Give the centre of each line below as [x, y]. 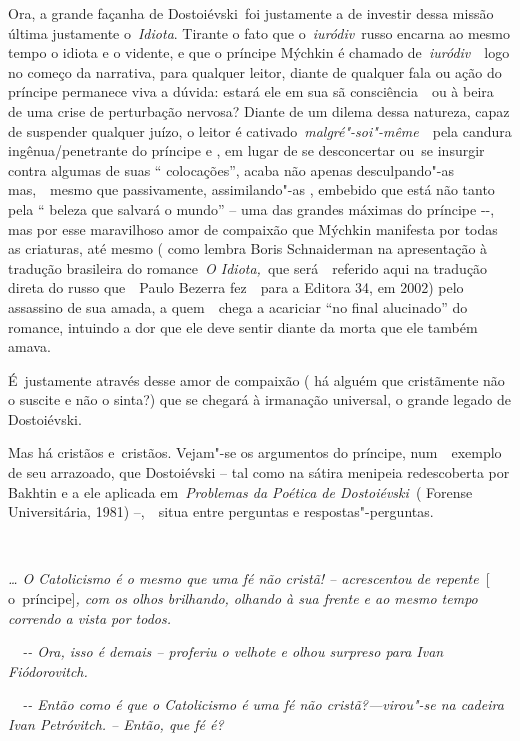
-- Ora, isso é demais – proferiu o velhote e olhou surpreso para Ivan [233, 651]
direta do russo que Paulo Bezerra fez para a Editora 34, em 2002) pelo [236, 287]
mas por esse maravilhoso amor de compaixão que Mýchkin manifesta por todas [253, 228]
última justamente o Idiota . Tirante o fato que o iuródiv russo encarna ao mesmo [259, 32]
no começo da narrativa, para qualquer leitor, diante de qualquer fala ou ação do [255, 71]
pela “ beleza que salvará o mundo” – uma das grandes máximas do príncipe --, [251, 208]
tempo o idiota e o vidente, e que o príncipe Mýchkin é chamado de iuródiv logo [259, 52]
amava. [29, 346]
